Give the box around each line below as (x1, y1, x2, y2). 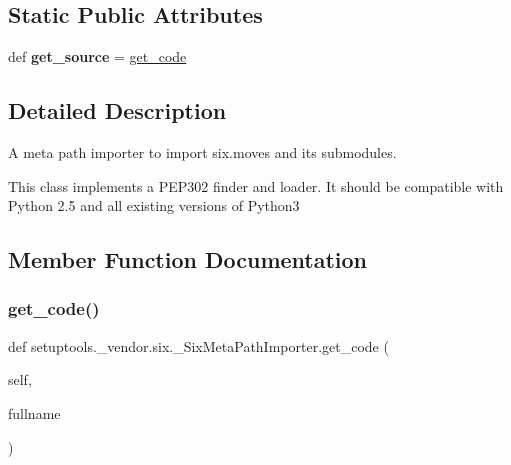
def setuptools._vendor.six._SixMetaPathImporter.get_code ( (8, 335, 389, 356)
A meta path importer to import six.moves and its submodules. (8, 142, 397, 162)
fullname (8, 402, 61, 423)
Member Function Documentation (8, 244, 368, 275)
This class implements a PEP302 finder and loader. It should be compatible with (8, 175, 504, 196)
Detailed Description (8, 95, 227, 126)
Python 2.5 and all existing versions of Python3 (8, 195, 300, 216)
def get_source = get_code (8, 46, 187, 67)
